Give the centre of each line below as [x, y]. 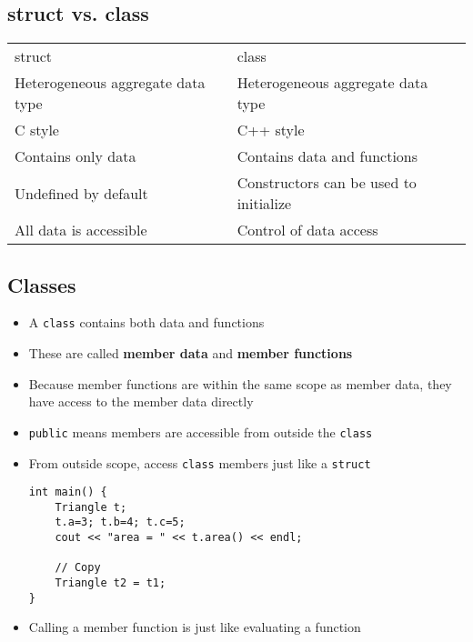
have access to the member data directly [141, 401]
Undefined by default [81, 193]
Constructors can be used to [327, 183]
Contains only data [75, 156]
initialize [264, 204]
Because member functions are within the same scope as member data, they [240, 383]
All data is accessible [81, 230]
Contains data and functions [327, 156]
